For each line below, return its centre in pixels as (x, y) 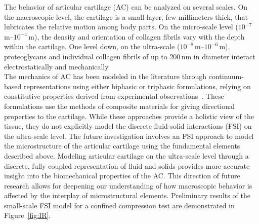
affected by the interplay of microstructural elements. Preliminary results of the (127, 195)
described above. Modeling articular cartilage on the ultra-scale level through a (126, 155)
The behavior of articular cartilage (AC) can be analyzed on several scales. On (126, 7)
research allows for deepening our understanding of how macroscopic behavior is (128, 185)
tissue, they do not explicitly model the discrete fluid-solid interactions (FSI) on (128, 126)
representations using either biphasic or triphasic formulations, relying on (137, 86)
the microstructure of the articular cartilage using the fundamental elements (122, 146)
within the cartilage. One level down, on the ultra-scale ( (92, 46)
